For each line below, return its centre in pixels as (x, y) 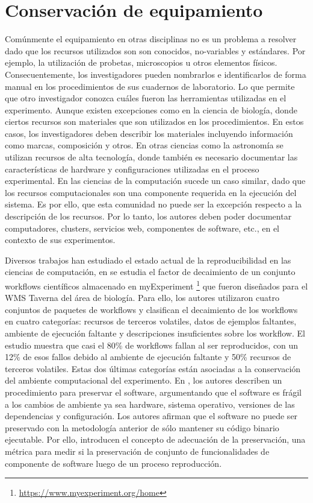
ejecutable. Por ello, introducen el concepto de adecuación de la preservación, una (155, 439)
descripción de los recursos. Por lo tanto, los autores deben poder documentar (148, 216)
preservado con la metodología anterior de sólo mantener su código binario (142, 427)
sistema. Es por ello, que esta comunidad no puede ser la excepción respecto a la (153, 204)
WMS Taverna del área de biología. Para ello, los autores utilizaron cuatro (142, 298)
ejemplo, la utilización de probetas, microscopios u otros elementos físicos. (141, 62)
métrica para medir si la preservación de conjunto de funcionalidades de (137, 451)
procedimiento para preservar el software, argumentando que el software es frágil (153, 392)
